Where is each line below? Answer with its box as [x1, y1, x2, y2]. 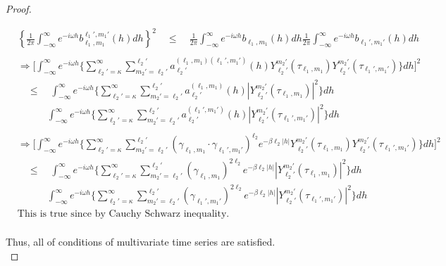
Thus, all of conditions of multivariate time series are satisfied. [6, 234, 275, 249]
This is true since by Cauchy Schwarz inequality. [17, 209, 230, 220]
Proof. [6, 1, 32, 15]
